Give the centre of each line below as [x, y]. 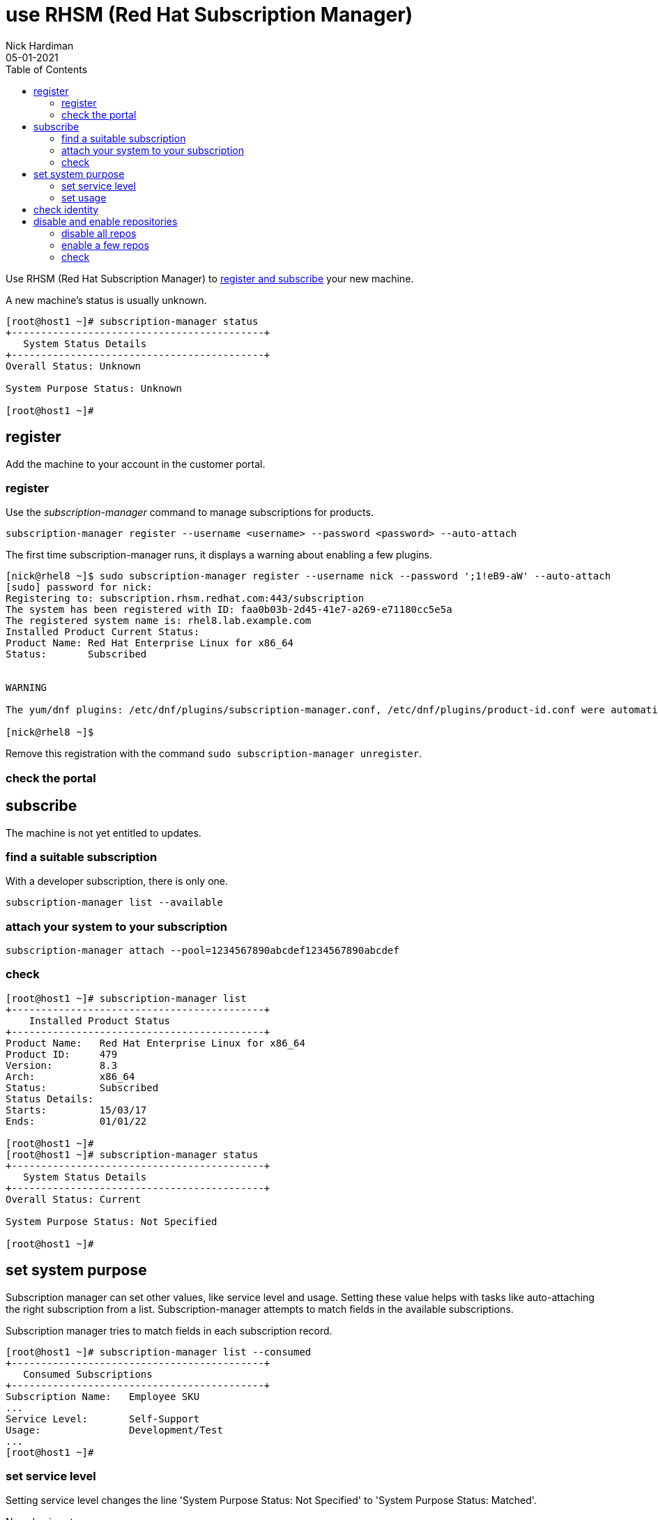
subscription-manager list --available [114, 903]
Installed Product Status [100, 1020]
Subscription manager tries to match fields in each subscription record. [169, 1330]
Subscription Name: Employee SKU [103, 1396]
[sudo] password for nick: [79, 587]
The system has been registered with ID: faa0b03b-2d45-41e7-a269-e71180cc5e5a [229, 610]
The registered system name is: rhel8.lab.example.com [159, 621]
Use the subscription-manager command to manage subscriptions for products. [190, 512]
